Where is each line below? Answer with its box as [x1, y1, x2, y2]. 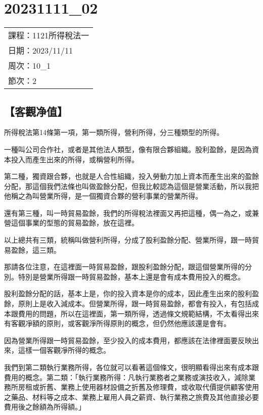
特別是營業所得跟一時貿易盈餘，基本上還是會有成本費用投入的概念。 [18, 271, 245, 282]
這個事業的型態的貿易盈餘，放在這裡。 [11, 217, 139, 228]
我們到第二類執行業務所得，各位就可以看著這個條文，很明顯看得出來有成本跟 [4, 362, 259, 373]
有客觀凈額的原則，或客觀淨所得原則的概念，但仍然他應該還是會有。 [4, 318, 231, 329]
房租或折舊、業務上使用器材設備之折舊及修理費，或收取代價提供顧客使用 [18, 382, 259, 392]
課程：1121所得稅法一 [8, 29, 90, 41]
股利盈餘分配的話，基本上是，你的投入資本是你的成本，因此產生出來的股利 [4, 288, 252, 299]
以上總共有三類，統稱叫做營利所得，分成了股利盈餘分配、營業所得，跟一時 [4, 235, 252, 245]
